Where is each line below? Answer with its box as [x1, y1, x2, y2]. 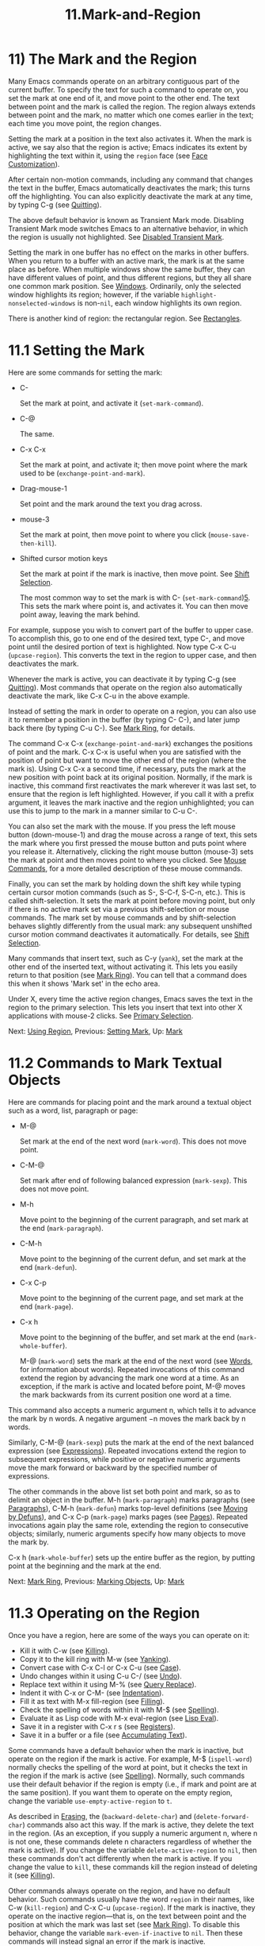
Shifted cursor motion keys [19, 553, 108, 563]
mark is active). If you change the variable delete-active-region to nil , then [8, 1845, 257, 1855]
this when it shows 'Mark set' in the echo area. [8, 979, 161, 988]
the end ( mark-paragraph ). [19, 1223, 104, 1233]
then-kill [19, 540, 53, 548]
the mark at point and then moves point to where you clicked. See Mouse [8, 855, 247, 864]
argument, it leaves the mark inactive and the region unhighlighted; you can [8, 798, 255, 807]
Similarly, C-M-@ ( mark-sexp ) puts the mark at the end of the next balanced [8, 1437, 255, 1447]
